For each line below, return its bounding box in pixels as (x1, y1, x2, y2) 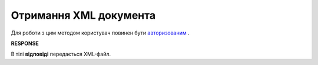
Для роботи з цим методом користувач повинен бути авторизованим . (11, 29, 190, 36)
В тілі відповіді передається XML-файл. (11, 50, 111, 58)
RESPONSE (11, 40, 39, 47)
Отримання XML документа (11, 9, 156, 22)
